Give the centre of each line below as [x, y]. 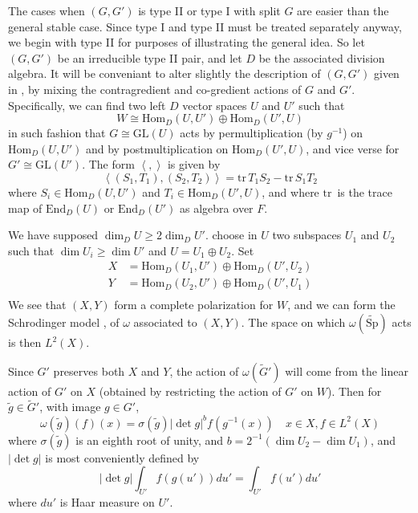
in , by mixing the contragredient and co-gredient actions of [155, 89]
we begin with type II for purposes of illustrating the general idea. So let [187, 42]
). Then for [354, 391]
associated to [165, 322]
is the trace [365, 191]
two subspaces [307, 235]
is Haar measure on [107, 501]
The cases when [47, 10]
